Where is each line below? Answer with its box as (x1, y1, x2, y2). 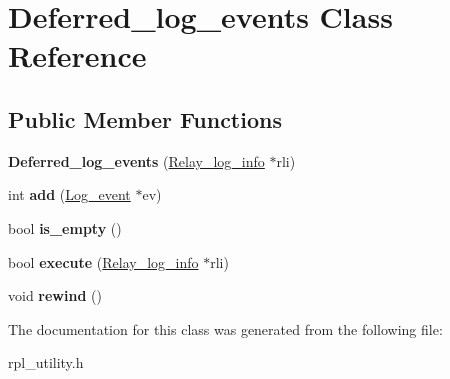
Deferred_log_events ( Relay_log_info (8, 150, 265, 171)
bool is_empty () (8, 217, 122, 238)
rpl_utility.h (8, 352, 84, 373)
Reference (8, 35, 147, 76)
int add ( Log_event (8, 184, 131, 205)
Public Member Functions (8, 103, 282, 134)
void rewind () (8, 285, 102, 306)
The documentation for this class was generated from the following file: (8, 318, 443, 339)
